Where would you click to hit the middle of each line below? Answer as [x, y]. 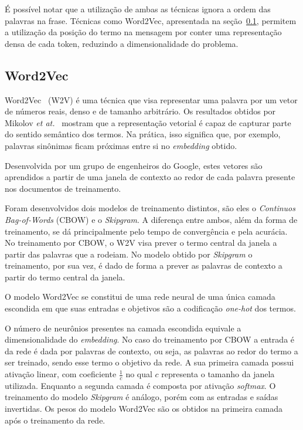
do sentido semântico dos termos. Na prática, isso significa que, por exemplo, [143, 134]
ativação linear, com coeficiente [61, 374]
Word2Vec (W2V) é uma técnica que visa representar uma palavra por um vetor [151, 99]
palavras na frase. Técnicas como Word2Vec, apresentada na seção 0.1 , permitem [151, 20]
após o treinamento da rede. [55, 420]
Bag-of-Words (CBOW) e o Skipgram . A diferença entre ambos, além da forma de [151, 219]
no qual [139, 374]
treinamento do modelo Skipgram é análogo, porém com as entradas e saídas [142, 397]
